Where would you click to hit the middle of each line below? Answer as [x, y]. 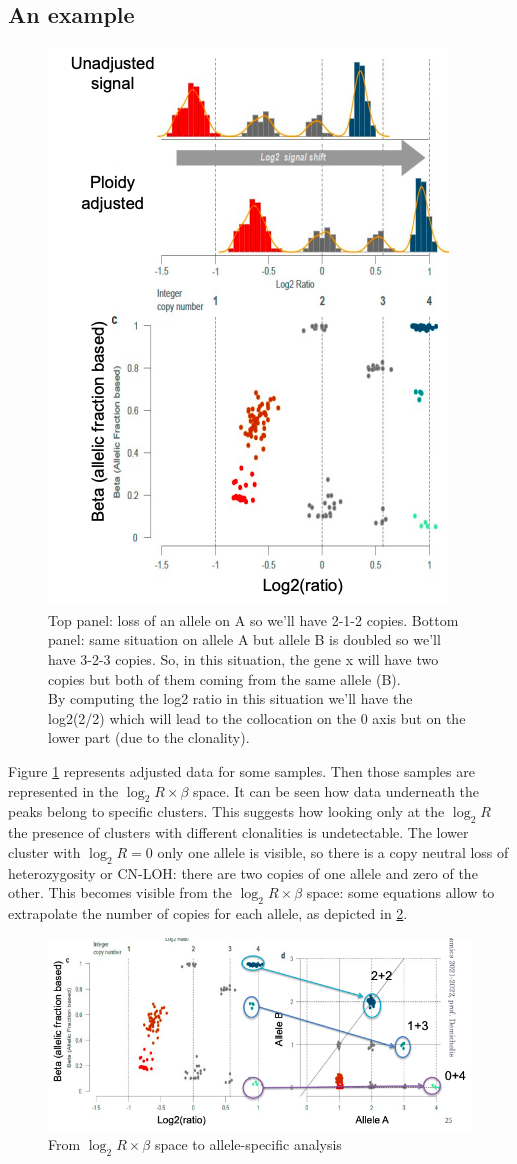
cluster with [44, 851]
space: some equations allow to [400, 892]
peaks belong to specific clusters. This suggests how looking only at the [226, 811]
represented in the [63, 790]
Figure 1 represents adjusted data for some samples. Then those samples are [241, 770]
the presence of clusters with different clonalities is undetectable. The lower [238, 832]
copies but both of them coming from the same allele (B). [224, 678]
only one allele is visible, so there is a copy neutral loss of [333, 851]
